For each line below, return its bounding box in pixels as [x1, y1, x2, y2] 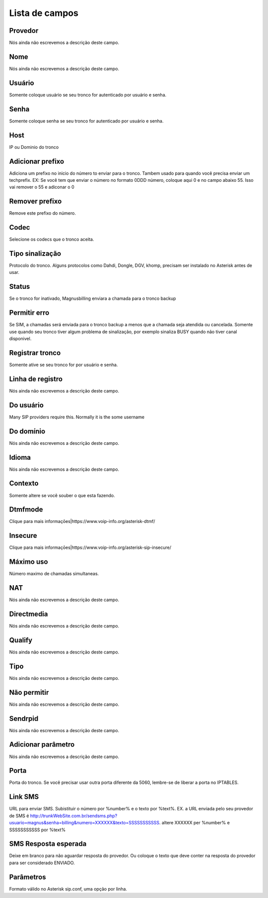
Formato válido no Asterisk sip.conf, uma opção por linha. [9, 886, 128, 892]
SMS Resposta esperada [9, 840, 87, 848]
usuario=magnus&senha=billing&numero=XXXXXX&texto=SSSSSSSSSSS [9, 820, 160, 826]
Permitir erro [9, 309, 50, 317]
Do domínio [9, 427, 46, 435]
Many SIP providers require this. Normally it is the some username [9, 414, 145, 420]
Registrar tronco [9, 349, 61, 357]
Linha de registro [9, 375, 63, 383]
